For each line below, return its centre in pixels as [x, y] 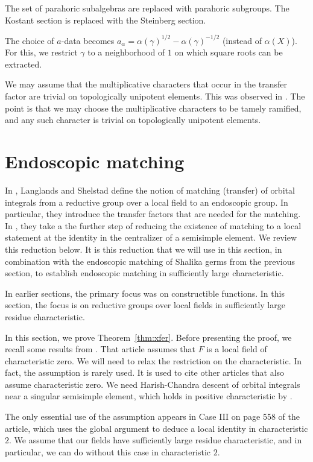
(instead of [242, 40]
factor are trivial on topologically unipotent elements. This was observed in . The [155, 96]
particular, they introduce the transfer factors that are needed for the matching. [153, 214]
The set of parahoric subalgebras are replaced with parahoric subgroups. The [147, 8]
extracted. [24, 64]
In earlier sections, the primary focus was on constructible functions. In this [145, 293]
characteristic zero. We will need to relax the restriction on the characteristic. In [153, 360]
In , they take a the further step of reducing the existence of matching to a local [153, 225]
